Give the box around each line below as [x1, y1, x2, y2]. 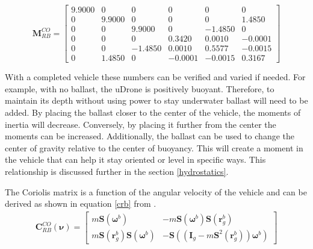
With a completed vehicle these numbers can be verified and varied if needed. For [5, 71, 306, 83]
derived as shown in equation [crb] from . [5, 197, 156, 210]
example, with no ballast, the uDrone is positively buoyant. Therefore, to [5, 82, 274, 95]
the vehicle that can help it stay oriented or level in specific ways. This [5, 153, 266, 166]
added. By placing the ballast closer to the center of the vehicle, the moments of [5, 106, 301, 118]
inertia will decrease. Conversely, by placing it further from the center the [5, 118, 276, 130]
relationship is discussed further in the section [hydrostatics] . [5, 165, 229, 177]
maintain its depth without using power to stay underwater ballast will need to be [5, 94, 308, 107]
